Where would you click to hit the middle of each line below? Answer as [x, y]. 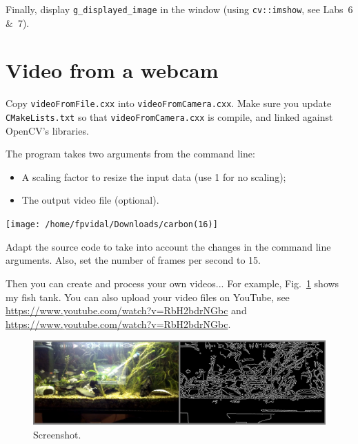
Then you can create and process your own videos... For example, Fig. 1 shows [172, 283]
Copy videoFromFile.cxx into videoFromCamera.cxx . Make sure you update [169, 103]
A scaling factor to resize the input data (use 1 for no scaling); [154, 176]
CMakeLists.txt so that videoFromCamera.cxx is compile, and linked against [169, 117]
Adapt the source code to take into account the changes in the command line [168, 246]
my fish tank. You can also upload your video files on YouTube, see [148, 297]
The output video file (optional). [90, 200]
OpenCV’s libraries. [47, 130]
